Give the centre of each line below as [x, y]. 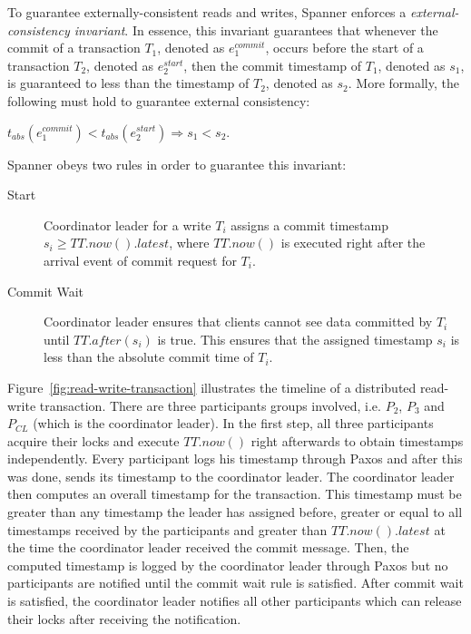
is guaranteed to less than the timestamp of [128, 83]
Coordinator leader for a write [128, 224]
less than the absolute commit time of [149, 357]
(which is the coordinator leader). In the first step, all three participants [233, 423]
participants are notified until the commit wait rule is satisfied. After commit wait [235, 583]
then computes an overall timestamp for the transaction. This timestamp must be [235, 494]
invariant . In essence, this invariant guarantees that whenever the [256, 29]
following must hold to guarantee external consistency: [159, 100]
